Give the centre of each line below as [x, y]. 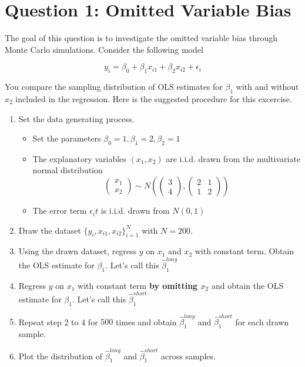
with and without [267, 87]
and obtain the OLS [247, 285]
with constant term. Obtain [244, 251]
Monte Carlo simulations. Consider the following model [104, 49]
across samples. [188, 356]
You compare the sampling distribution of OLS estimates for [114, 87]
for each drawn [262, 321]
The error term [60, 211]
